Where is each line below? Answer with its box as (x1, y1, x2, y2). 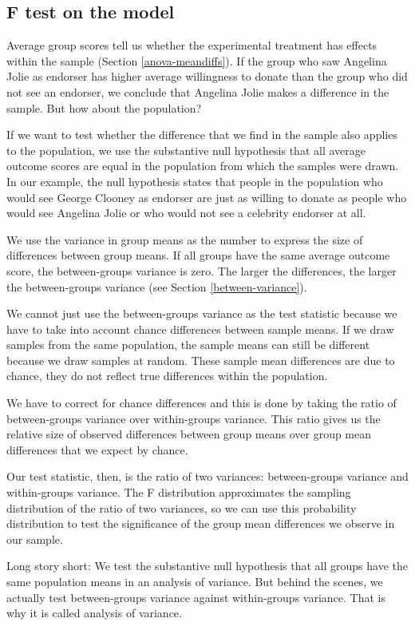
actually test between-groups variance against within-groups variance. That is (6, 588, 385, 605)
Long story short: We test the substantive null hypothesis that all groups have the (6, 557, 408, 574)
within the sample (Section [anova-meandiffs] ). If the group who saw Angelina (6, 52, 387, 69)
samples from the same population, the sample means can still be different (6, 336, 370, 353)
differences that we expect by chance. (6, 441, 188, 458)
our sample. (6, 530, 63, 547)
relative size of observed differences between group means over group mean (6, 426, 372, 442)
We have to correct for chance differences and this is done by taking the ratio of (6, 394, 397, 411)
